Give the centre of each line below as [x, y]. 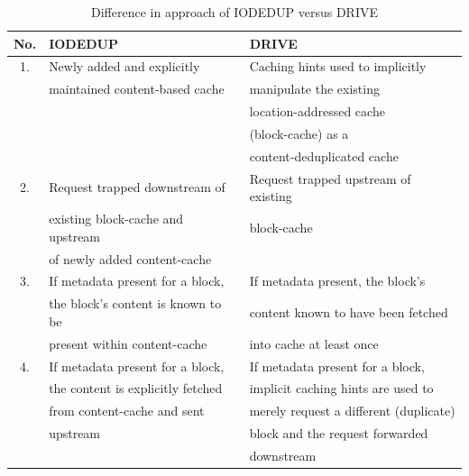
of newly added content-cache [130, 258]
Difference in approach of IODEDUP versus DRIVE [234, 12]
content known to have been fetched [349, 312]
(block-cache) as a [299, 133]
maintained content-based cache [137, 89]
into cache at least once [314, 343]
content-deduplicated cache [324, 156]
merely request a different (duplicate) [352, 411]
